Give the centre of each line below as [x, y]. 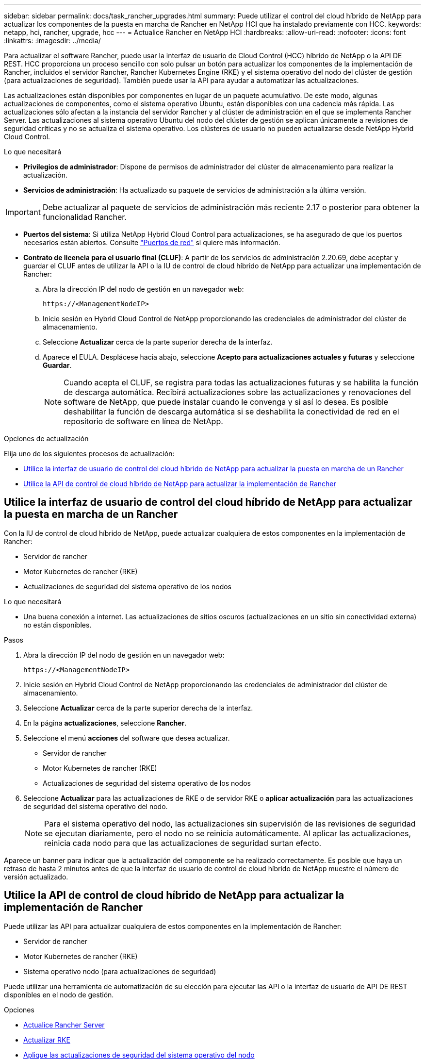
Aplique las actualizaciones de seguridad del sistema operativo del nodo [139, 1055]
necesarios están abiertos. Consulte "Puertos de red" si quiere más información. [152, 242]
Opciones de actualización [46, 439]
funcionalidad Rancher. [84, 217]
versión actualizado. [36, 877]
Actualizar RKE [47, 1040]
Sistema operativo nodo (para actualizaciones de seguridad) [120, 971]
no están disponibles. [57, 625]
